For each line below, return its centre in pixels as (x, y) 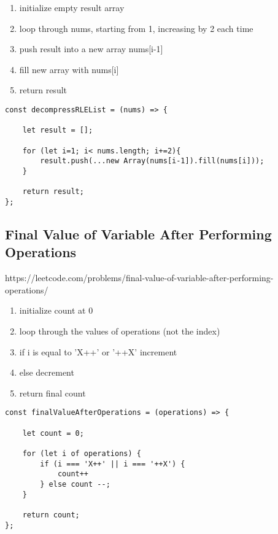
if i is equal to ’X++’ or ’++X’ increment (98, 351)
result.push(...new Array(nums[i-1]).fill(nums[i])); (152, 161)
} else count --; (75, 484)
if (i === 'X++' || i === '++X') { (113, 464)
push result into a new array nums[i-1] (91, 49)
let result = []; (58, 130)
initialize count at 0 (56, 310)
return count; (51, 515)
